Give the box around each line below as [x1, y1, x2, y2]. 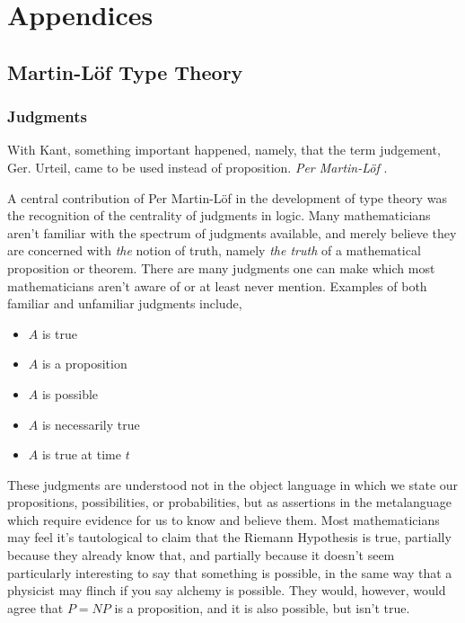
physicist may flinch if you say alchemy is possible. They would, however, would [7, 581, 446, 600]
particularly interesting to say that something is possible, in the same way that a [7, 563, 452, 582]
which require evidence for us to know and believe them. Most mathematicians [7, 510, 440, 529]
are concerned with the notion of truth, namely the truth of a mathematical [7, 241, 421, 260]
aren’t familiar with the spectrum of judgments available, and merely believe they [7, 223, 457, 242]
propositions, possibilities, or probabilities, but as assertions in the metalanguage [7, 493, 452, 512]
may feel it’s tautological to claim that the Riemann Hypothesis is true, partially [7, 528, 452, 547]
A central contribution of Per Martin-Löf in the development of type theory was [7, 188, 447, 207]
